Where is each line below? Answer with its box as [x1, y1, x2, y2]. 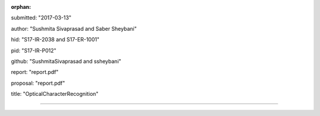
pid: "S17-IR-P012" [11, 47, 56, 54]
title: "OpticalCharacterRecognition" [11, 91, 99, 98]
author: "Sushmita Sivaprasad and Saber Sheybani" [11, 25, 137, 32]
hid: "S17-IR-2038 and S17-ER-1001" [11, 36, 100, 43]
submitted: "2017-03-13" [11, 14, 72, 21]
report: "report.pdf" [11, 69, 59, 76]
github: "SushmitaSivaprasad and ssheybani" [11, 57, 121, 65]
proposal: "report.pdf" [11, 79, 65, 86]
